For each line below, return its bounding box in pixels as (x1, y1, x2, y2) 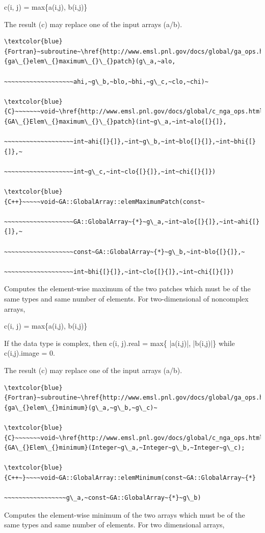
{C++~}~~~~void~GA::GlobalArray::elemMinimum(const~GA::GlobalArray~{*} (4, 474, 256, 481)
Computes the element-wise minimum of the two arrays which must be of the (4, 509, 245, 520)
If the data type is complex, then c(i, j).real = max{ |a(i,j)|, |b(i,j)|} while (4, 337, 235, 348)
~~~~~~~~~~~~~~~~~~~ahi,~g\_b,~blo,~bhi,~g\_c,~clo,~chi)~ (4, 78, 208, 85)
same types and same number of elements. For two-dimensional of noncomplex (4, 293, 249, 304)
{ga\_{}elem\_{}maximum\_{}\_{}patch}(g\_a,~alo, (4, 58, 176, 65)
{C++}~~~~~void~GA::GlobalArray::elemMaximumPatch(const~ (4, 198, 205, 205)
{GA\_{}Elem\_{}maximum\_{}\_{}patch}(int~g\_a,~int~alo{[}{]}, (4, 118, 227, 125)
